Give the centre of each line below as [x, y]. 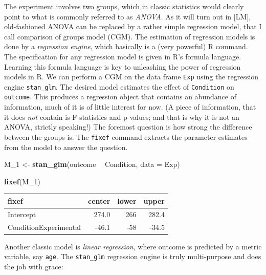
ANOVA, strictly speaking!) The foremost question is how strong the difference [128, 127]
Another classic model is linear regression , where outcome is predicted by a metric [133, 246]
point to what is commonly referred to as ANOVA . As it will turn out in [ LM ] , [128, 16]
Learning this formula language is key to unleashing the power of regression [123, 66]
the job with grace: [34, 266]
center [99, 200]
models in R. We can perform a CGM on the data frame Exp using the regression [131, 77]
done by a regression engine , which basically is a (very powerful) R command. [126, 46]
